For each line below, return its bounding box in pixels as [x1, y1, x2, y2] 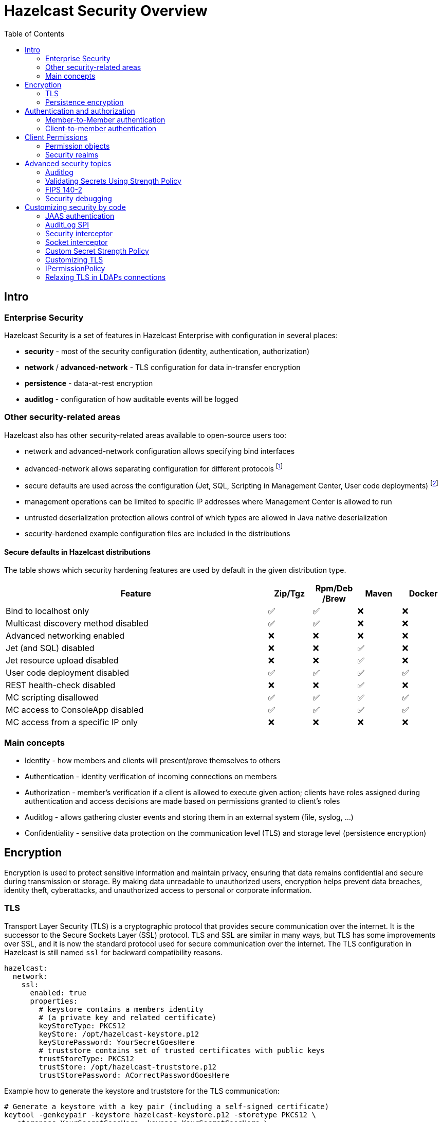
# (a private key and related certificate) [39, 1013, 217, 1022]
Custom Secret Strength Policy [45, 246, 149, 255]
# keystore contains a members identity [39, 1005, 204, 1013]
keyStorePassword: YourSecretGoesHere [39, 1038, 195, 1046]
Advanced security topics [25, 159, 112, 168]
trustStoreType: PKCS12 [39, 1054, 134, 1063]
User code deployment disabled [6, 668, 130, 678]
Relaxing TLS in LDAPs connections [45, 272, 166, 282]
